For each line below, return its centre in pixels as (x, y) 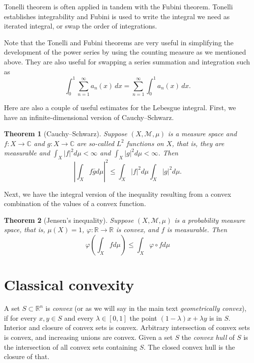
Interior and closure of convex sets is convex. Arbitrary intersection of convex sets (127, 327)
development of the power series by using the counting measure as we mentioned (125, 52)
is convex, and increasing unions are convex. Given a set (88, 337)
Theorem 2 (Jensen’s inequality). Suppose (69, 220)
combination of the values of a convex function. (75, 203)
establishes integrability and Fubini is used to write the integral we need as (117, 16)
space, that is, (25, 229)
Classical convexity (69, 285)
